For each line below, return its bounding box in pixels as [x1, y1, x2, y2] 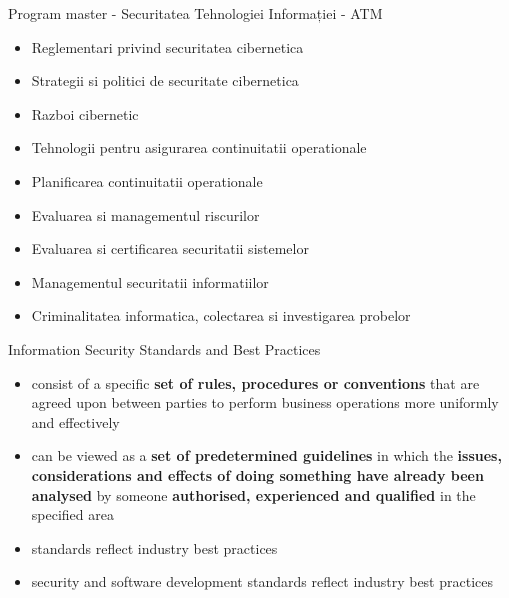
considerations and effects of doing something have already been [31, 464, 484, 485]
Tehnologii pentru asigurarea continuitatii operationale [31, 137, 367, 158]
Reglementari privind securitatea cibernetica [31, 36, 304, 57]
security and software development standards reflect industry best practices [31, 571, 493, 592]
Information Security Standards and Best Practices [8, 338, 321, 359]
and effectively [31, 411, 120, 432]
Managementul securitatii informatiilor [31, 271, 269, 292]
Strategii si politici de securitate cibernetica [31, 70, 299, 91]
